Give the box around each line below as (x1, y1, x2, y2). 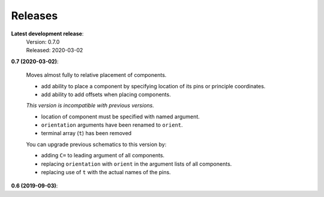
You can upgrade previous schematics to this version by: (26, 141, 167, 148)
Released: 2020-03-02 (26, 47, 83, 54)
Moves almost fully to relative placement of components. (26, 71, 167, 79)
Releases (11, 9, 58, 22)
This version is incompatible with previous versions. (26, 102, 154, 109)
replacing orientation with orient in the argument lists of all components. (41, 160, 232, 168)
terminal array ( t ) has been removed (41, 130, 132, 137)
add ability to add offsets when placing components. (41, 91, 171, 98)
